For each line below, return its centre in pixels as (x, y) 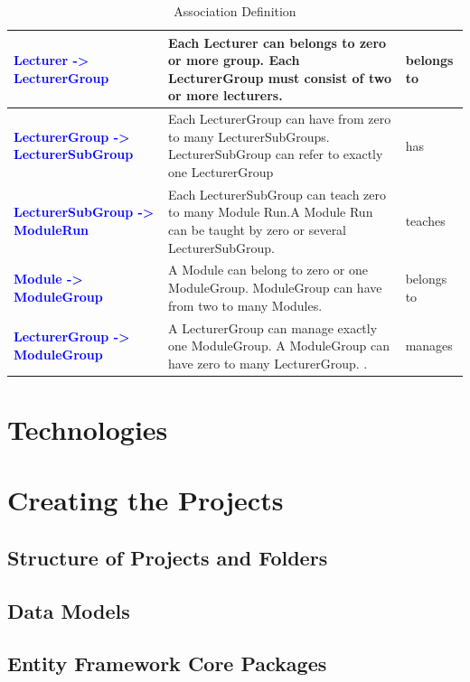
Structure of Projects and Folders (168, 557)
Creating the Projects (146, 500)
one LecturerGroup (221, 172)
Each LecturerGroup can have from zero (280, 119)
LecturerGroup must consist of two (280, 77)
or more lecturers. (226, 95)
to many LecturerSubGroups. (249, 136)
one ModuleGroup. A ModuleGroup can (279, 346)
